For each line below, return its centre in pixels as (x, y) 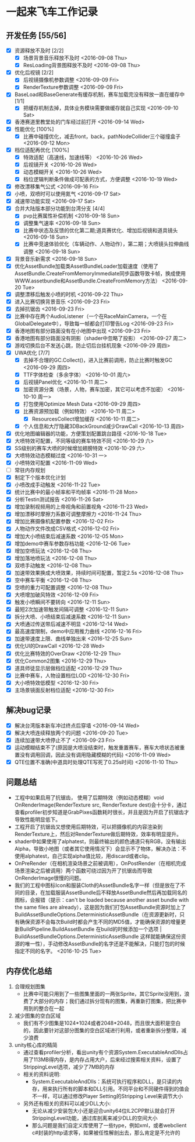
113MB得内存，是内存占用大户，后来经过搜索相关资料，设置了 (107, 1060)
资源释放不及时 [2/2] (39, 51)
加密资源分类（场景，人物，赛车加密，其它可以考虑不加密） (95, 389)
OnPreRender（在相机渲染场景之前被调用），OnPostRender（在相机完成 (100, 863)
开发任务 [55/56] (36, 35)
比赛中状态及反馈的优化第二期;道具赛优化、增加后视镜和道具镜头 (100, 230)
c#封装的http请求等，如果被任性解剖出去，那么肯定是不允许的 (106, 1133)
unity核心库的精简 (36, 1045)
